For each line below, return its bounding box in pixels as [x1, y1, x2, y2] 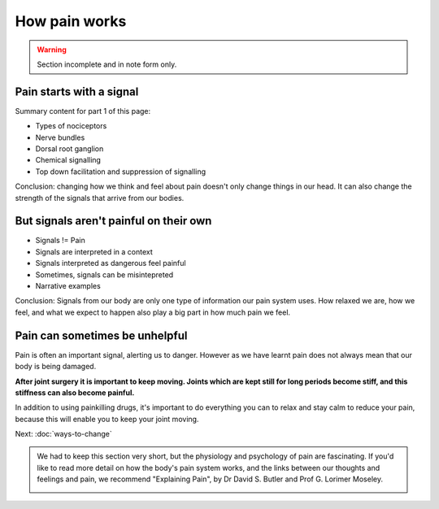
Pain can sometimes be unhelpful [15, 328, 188, 342]
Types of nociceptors [35, 121, 107, 131]
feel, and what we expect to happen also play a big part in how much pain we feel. [15, 307, 291, 317]
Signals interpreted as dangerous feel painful [35, 259, 186, 268]
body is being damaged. [15, 362, 97, 372]
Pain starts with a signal [15, 85, 139, 98]
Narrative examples [35, 281, 101, 291]
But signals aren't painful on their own [15, 214, 212, 228]
